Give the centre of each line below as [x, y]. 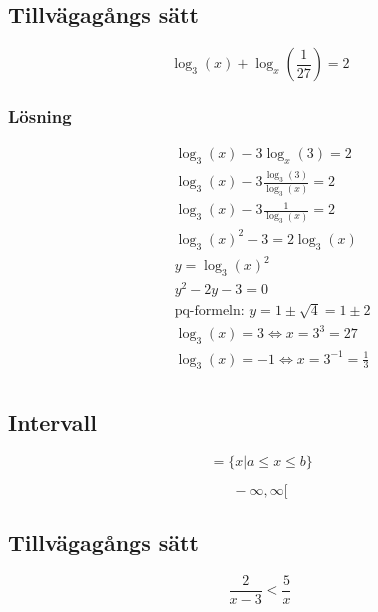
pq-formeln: [209, 311]
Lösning [40, 116]
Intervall [52, 421]
